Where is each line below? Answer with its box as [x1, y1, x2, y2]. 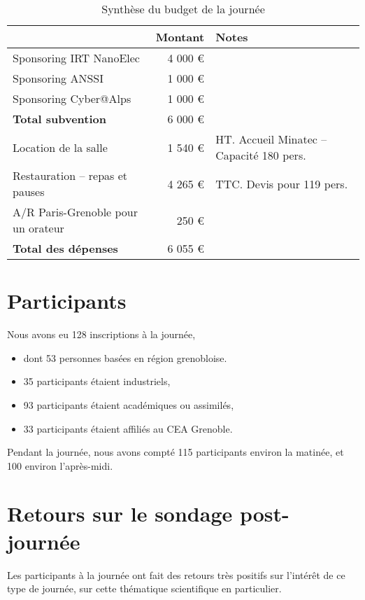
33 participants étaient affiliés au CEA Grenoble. [23, 421, 233, 435]
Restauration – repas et [13, 167, 128, 183]
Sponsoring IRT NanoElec [13, 50, 140, 66]
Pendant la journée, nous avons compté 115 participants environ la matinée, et [7, 445, 344, 459]
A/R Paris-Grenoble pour [13, 204, 138, 220]
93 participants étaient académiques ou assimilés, [23, 397, 234, 412]
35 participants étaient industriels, [23, 374, 171, 389]
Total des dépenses [13, 240, 118, 256]
